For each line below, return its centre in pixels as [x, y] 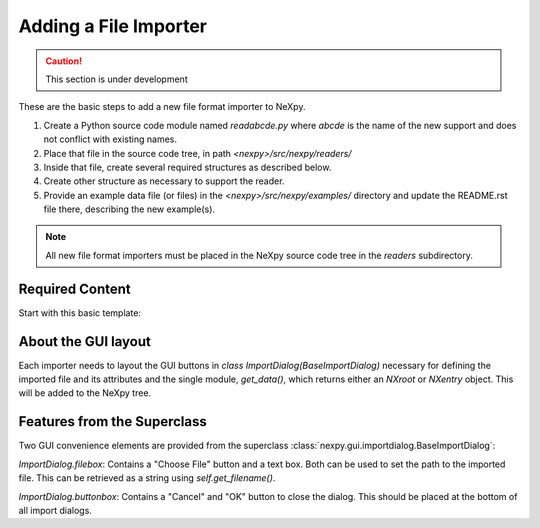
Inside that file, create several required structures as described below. [187, 167]
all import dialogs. [55, 510]
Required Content [75, 288]
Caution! [64, 61]
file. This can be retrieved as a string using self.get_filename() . [147, 478]
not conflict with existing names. [110, 139]
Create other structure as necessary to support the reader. [164, 181]
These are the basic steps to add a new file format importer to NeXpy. [162, 107]
